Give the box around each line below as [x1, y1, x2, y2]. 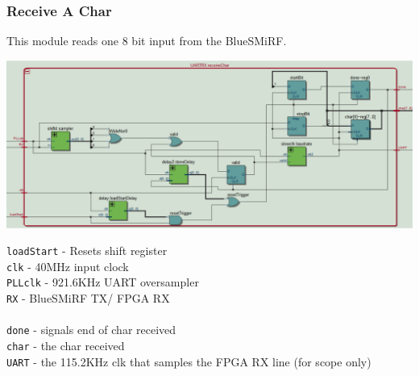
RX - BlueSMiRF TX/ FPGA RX [6, 290, 170, 307]
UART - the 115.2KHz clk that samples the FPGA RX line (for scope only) [6, 353, 371, 370]
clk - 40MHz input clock [6, 257, 129, 274]
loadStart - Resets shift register [6, 242, 168, 259]
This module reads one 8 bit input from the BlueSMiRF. [6, 32, 287, 49]
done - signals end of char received [6, 321, 176, 338]
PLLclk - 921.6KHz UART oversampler [6, 274, 199, 290]
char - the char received [6, 336, 125, 353]
